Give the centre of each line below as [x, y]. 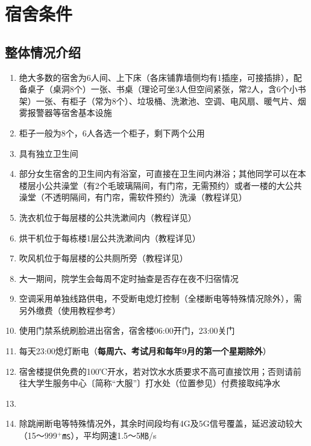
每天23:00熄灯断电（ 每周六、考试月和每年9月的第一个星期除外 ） [145, 351]
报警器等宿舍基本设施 [70, 113]
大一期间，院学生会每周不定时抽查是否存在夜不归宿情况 [129, 278]
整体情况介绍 [43, 52]
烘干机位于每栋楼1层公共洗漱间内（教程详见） [110, 237]
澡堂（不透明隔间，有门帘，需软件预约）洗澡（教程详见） [133, 197]
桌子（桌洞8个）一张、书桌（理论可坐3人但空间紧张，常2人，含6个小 [162, 89]
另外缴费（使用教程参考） [70, 310]
